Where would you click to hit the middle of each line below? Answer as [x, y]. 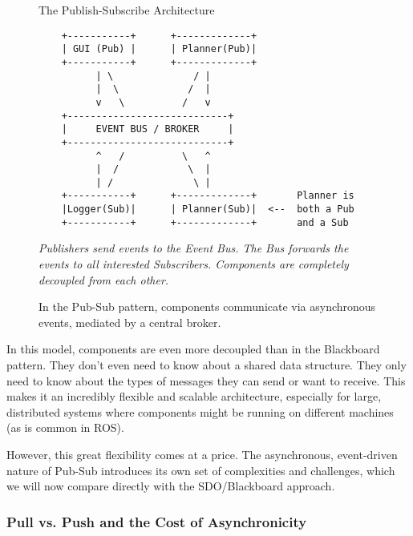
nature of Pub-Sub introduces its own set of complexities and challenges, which [201, 470]
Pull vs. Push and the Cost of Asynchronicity [157, 521]
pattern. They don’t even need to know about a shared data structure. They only [206, 365]
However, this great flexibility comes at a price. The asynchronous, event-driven [202, 454]
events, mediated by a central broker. [130, 322]
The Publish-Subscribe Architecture [127, 10]
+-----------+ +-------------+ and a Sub [205, 222]
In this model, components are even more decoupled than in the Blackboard [193, 349]
